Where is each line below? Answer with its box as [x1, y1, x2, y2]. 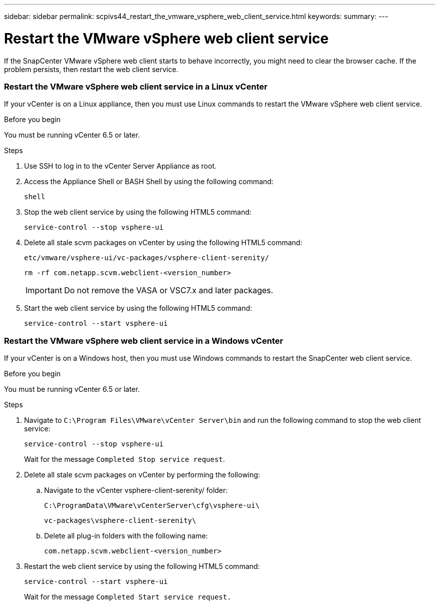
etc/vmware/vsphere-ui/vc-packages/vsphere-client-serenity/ [24, 254, 269, 262]
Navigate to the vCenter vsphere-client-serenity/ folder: [44, 486, 228, 494]
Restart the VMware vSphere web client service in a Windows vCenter [4, 335, 283, 346]
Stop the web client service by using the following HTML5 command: [24, 208, 252, 217]
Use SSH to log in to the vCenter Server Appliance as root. [24, 162, 217, 171]
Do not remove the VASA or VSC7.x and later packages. [64, 285, 274, 296]
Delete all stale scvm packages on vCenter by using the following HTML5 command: [24, 238, 303, 247]
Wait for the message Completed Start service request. [24, 592, 232, 601]
